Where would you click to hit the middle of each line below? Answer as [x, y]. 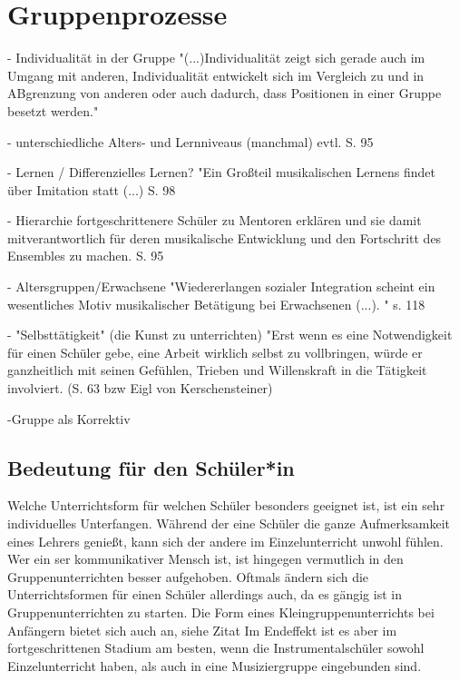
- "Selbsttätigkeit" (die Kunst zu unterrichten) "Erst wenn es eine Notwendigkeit [230, 335]
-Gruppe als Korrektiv [69, 418]
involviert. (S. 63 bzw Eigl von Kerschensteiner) [140, 388]
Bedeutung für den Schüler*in [151, 467]
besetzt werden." [53, 110]
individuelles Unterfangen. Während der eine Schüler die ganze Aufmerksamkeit [229, 523]
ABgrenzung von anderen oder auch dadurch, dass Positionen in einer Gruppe [225, 93]
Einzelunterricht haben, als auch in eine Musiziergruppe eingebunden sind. [215, 665]
